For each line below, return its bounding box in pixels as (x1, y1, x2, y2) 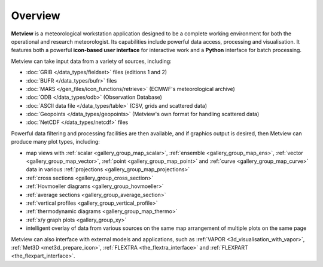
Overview (11, 9, 60, 22)
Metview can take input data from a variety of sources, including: (11, 57, 172, 65)
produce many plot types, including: (11, 138, 100, 145)
